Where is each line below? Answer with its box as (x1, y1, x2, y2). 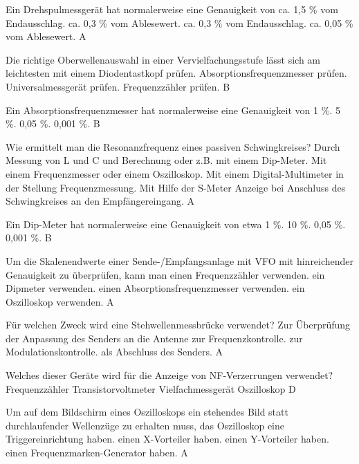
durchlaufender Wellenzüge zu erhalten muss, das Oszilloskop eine (6, 418, 285, 432)
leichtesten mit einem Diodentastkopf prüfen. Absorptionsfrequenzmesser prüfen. (6, 66, 347, 80)
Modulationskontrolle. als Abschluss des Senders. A (6, 344, 223, 359)
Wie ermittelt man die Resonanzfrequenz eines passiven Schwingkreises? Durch (6, 139, 340, 154)
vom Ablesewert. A (6, 29, 86, 44)
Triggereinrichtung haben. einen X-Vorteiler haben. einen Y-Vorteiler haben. (6, 431, 329, 446)
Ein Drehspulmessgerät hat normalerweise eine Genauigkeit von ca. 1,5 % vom (6, 2, 338, 16)
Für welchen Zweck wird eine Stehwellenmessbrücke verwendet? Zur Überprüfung (6, 317, 351, 332)
